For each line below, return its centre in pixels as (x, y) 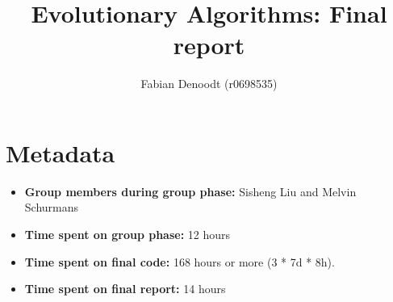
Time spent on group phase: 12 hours (128, 235)
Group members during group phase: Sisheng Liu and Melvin (190, 191)
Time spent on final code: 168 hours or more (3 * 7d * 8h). (180, 261)
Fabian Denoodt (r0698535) (209, 84)
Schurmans (52, 207)
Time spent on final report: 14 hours (125, 289)
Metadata (61, 152)
